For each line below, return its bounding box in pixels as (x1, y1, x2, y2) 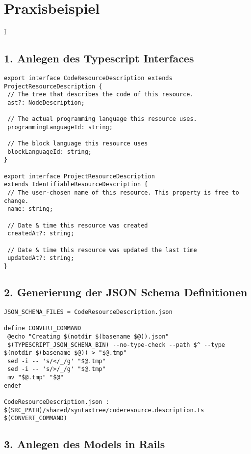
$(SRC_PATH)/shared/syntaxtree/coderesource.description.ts (4, 406, 204, 414)
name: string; (7, 205, 53, 213)
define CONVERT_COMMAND (4, 325, 81, 332)
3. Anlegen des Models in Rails (4, 436, 165, 452)
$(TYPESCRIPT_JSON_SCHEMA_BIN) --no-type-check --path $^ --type (7, 341, 226, 348)
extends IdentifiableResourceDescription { (4, 181, 148, 188)
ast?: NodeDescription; (7, 99, 85, 106)
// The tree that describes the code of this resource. (7, 91, 194, 98)
